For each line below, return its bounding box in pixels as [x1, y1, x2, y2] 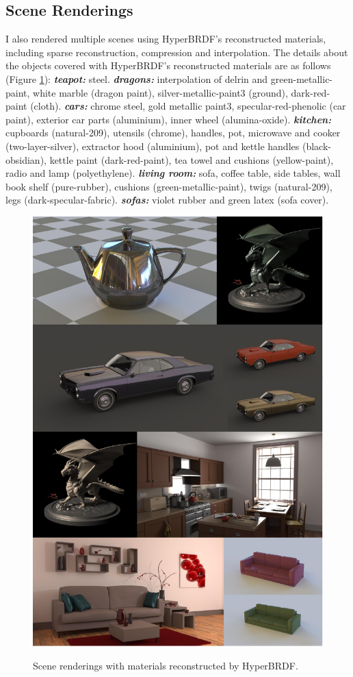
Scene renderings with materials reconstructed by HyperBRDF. [33, 658, 298, 672]
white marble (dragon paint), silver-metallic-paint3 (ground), [33, 85, 288, 99]
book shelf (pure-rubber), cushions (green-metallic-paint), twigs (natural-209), [5, 179, 332, 193]
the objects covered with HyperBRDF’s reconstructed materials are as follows [5, 58, 331, 73]
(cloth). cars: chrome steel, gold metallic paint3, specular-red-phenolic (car [30, 99, 346, 113]
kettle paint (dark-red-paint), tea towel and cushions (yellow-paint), [49, 152, 334, 167]
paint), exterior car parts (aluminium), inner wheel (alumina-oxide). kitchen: [5, 112, 332, 126]
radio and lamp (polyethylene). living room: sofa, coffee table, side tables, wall [5, 166, 341, 180]
